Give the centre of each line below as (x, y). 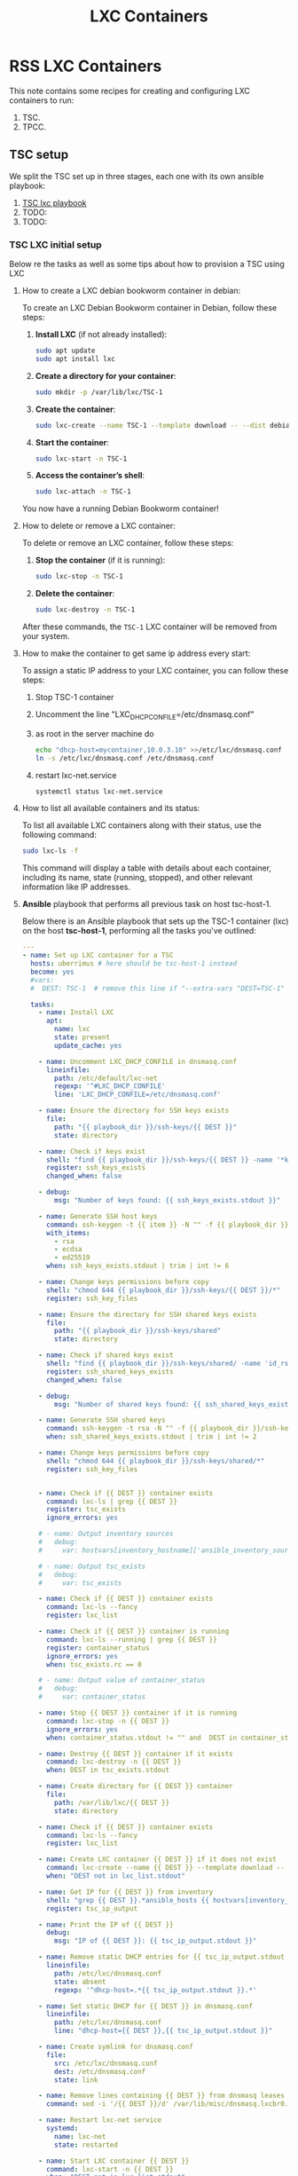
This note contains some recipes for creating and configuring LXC (130, 91)
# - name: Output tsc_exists (92, 1566)
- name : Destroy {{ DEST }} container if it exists (136, 1754)
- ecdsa (68, 1250)
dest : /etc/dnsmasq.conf (100, 2071)
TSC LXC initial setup (55, 244)
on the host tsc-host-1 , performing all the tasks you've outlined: (139, 931)
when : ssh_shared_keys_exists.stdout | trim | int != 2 (151, 1437)
